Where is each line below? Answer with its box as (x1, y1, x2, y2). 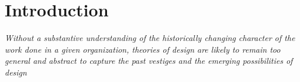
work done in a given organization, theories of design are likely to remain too (5, 43, 281, 55)
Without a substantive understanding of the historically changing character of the (5, 32, 295, 44)
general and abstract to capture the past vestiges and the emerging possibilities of (5, 54, 293, 67)
